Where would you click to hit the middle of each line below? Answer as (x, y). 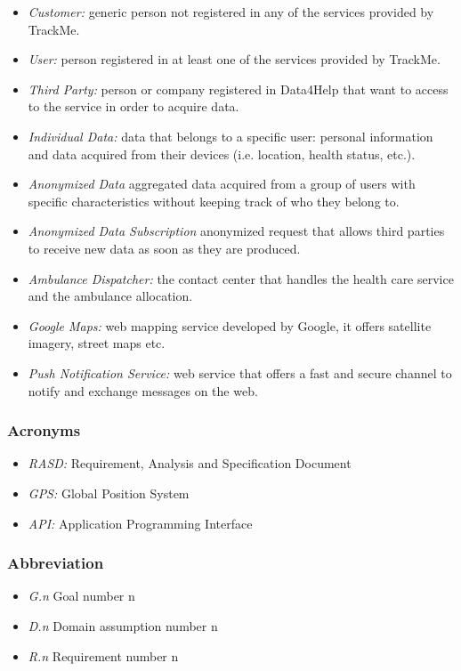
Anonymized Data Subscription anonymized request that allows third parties (236, 231)
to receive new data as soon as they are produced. (164, 248)
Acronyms (44, 430)
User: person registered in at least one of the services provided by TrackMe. (234, 59)
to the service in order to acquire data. (133, 106)
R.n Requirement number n (103, 655)
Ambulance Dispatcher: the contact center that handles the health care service (241, 278)
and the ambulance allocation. (110, 296)
